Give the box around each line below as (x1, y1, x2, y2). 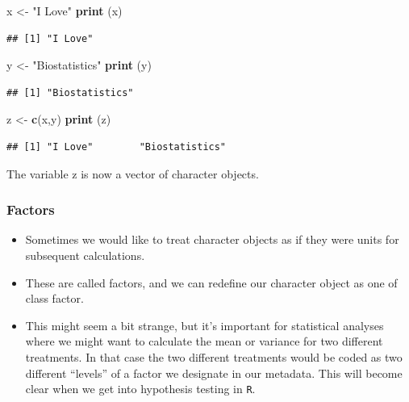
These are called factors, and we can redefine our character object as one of (25, 274, 398, 291)
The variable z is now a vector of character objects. (6, 165, 259, 182)
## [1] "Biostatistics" (6, 86, 134, 98)
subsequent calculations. (25, 246, 145, 263)
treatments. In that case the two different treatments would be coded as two (25, 348, 403, 365)
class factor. (25, 290, 84, 307)
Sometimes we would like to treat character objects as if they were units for (25, 231, 399, 248)
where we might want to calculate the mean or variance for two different (25, 333, 383, 350)
